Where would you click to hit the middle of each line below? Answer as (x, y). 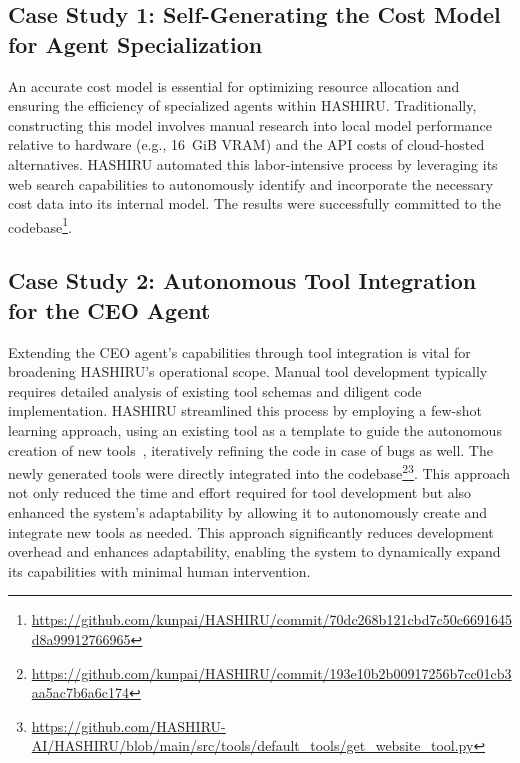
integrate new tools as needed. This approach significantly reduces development (251, 531)
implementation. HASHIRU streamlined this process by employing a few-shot (245, 410)
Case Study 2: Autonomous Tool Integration (242, 280)
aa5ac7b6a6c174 (80, 692)
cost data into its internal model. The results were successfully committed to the (254, 203)
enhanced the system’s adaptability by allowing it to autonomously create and (248, 512)
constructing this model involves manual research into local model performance (250, 124)
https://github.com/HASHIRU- (128, 725)
